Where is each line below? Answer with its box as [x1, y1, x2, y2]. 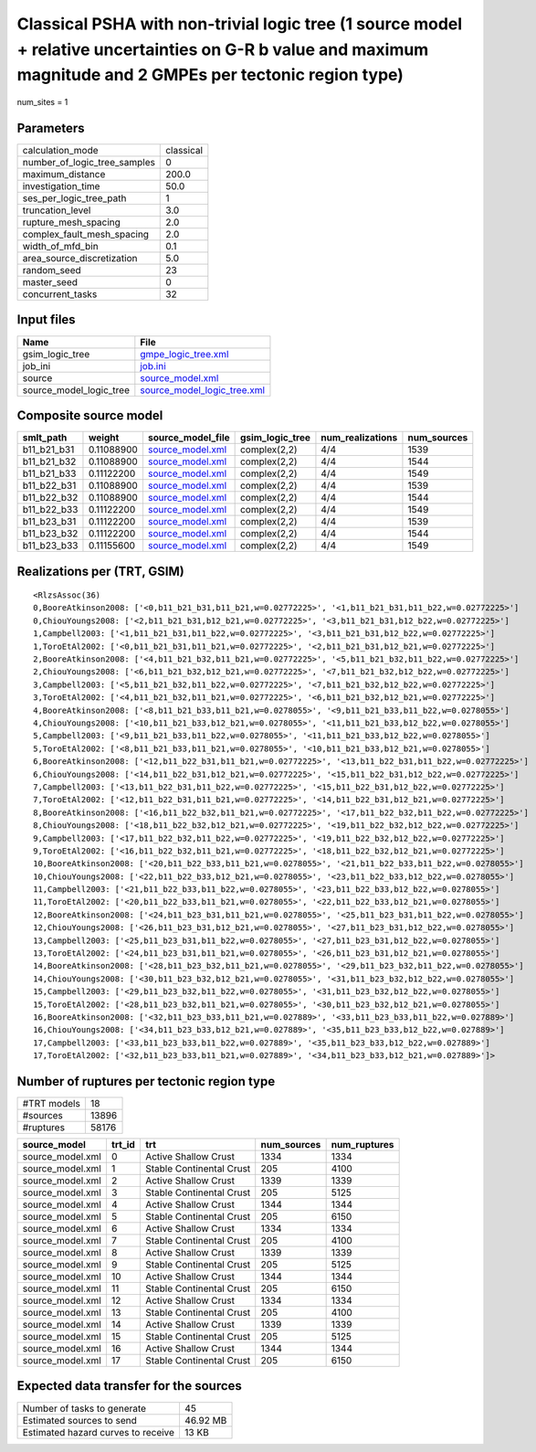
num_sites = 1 [16, 97, 68, 108]
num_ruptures [331, 1139, 394, 1151]
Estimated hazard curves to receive [22, 1426, 175, 1438]
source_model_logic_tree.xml [140, 384, 265, 397]
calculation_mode [22, 144, 100, 157]
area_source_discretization [22, 252, 138, 265]
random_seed [22, 264, 81, 277]
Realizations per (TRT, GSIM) [16, 563, 184, 579]
